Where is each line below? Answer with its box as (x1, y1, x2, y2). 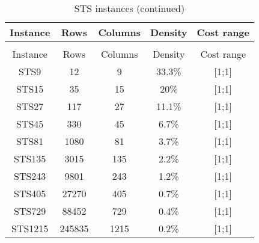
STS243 (14, 169, 46, 183)
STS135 (14, 152, 46, 165)
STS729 (14, 204, 46, 218)
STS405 (14, 186, 46, 200)
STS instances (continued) (74, 1, 185, 15)
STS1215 (11, 221, 49, 235)
